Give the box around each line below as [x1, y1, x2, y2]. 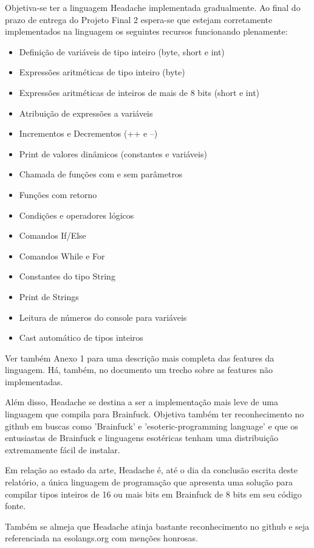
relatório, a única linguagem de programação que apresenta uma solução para [5, 476, 293, 488]
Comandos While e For [19, 249, 105, 262]
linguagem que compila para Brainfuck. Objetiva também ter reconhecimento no [5, 408, 304, 420]
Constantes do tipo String [19, 270, 115, 283]
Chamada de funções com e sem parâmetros [19, 168, 183, 180]
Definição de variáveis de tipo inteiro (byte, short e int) [19, 45, 225, 58]
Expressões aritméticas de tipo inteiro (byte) [19, 66, 185, 78]
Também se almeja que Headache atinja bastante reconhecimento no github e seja [5, 519, 310, 532]
